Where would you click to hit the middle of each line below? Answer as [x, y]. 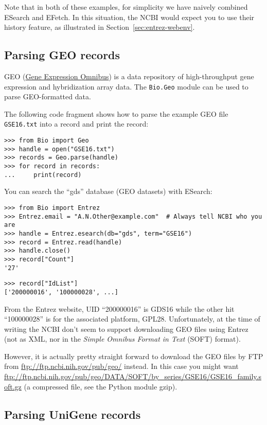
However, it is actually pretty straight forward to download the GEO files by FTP [134, 356]
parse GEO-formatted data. [48, 96]
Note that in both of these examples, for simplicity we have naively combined [126, 7]
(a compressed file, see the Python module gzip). [101, 386]
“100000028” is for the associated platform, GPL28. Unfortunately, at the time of [132, 319]
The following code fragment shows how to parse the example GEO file [116, 113]
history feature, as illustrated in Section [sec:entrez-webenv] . [100, 27]
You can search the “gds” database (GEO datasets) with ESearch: [108, 191]
